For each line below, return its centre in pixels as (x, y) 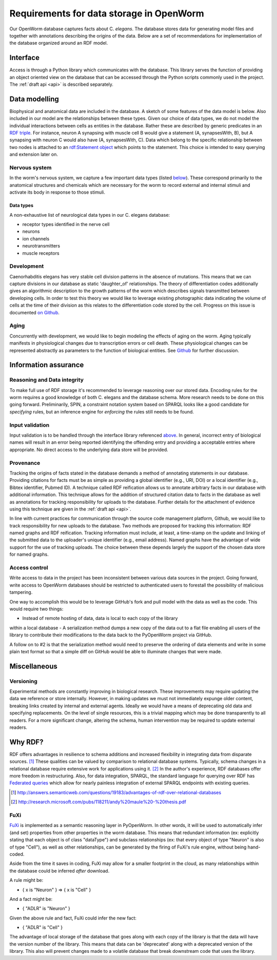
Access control (29, 568)
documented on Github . (35, 312)
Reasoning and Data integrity (47, 380)
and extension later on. (34, 155)
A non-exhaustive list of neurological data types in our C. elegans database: (90, 215)
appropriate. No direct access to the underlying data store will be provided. (89, 449)
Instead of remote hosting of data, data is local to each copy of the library (100, 618)
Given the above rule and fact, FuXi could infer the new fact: (73, 918)
